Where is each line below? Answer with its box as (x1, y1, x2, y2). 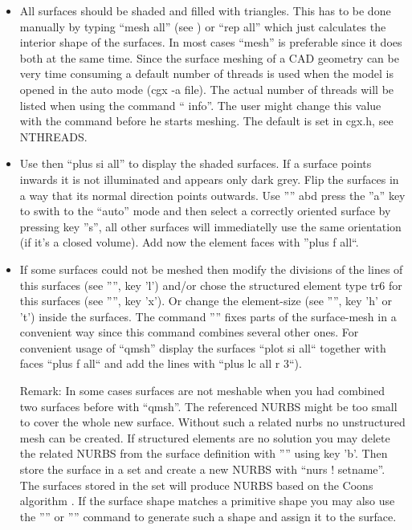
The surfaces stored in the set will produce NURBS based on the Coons (19, 476, 373, 493)
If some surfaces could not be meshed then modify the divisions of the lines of (19, 260, 403, 277)
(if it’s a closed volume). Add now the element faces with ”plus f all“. (19, 234, 359, 251)
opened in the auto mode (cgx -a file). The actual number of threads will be (19, 80, 394, 97)
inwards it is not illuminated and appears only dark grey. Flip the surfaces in (19, 170, 399, 187)
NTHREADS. (19, 128, 88, 145)
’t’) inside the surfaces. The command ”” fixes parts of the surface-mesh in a (19, 308, 397, 324)
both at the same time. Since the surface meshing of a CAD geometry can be (19, 49, 399, 66)
